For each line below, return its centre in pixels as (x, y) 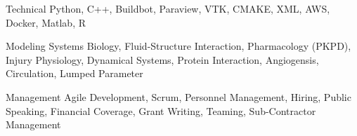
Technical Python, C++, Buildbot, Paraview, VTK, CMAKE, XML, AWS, (168, 8)
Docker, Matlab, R (46, 22)
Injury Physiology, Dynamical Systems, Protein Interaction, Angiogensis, (162, 59)
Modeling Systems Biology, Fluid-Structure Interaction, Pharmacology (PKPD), (178, 46)
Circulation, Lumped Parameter (74, 73)
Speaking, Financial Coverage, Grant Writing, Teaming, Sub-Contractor (161, 110)
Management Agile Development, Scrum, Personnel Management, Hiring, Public (178, 96)
